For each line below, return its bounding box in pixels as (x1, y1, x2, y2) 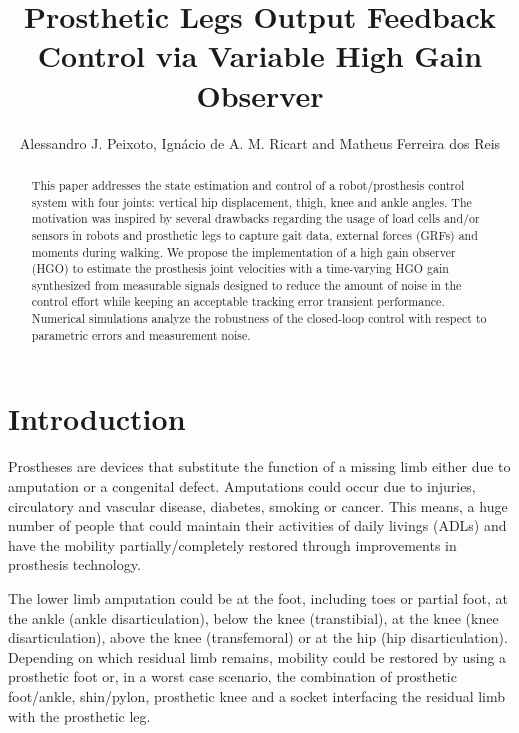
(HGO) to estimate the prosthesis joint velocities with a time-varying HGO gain (31, 260, 449, 277)
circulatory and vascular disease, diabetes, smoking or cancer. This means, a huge (8, 495, 508, 516)
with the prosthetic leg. (8, 705, 151, 726)
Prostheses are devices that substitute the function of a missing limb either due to (8, 456, 511, 477)
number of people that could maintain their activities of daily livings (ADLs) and (8, 515, 507, 536)
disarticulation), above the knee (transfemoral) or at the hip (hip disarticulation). (8, 627, 508, 648)
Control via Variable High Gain (37, 35, 483, 76)
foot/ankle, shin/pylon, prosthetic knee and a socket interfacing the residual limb (8, 685, 506, 706)
